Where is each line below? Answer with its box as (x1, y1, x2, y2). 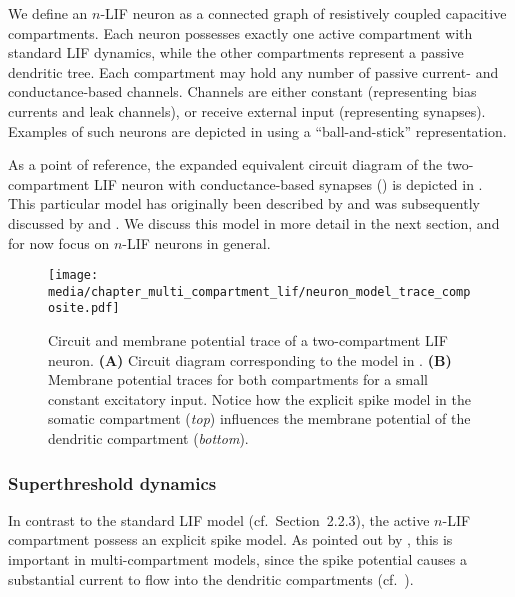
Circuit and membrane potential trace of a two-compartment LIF (48, 330, 448, 351)
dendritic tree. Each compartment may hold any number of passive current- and (8, 61, 499, 82)
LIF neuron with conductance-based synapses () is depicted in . (93, 173, 483, 194)
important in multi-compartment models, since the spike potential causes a (8, 549, 467, 570)
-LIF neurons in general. (122, 232, 271, 253)
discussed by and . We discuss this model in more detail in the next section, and (8, 212, 500, 233)
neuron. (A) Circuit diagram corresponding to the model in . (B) (48, 349, 452, 370)
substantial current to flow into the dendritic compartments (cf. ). (8, 568, 414, 589)
